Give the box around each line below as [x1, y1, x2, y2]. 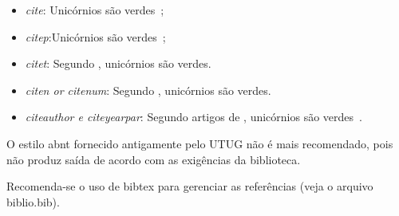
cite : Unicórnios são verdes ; [25, 2, 164, 18]
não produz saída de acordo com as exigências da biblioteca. [6, 151, 301, 167]
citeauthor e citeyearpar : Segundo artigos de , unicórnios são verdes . [25, 108, 362, 125]
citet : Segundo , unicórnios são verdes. [25, 55, 211, 72]
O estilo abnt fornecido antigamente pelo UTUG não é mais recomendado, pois [6, 135, 393, 151]
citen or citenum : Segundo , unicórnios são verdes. [25, 81, 271, 98]
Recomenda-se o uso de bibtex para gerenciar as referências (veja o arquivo [6, 178, 373, 194]
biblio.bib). [6, 193, 60, 210]
